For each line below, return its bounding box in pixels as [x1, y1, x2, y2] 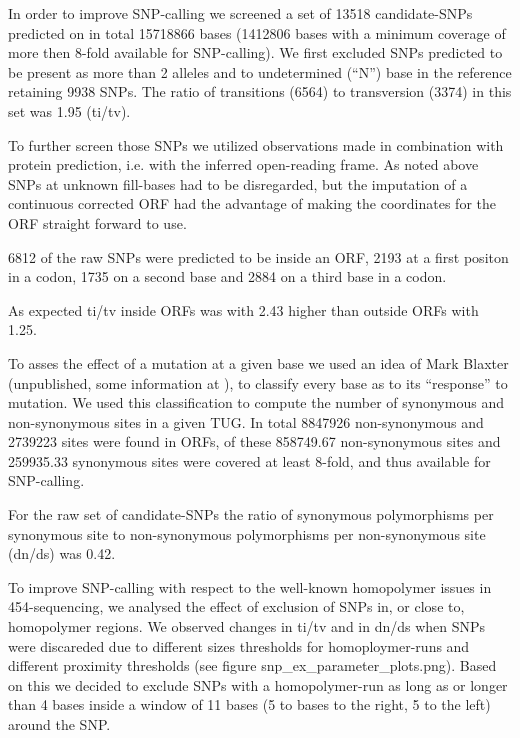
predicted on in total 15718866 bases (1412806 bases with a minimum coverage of [8, 22, 506, 43]
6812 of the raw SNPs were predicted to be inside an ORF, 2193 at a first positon [8, 246, 509, 267]
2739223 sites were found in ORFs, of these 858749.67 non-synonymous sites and [8, 431, 501, 452]
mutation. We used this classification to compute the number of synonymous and [8, 392, 504, 413]
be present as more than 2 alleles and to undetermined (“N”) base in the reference [8, 61, 512, 82]
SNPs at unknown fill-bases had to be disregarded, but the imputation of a [8, 173, 468, 194]
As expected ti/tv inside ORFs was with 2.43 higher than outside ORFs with [8, 299, 479, 320]
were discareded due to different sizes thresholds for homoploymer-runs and [8, 635, 470, 656]
